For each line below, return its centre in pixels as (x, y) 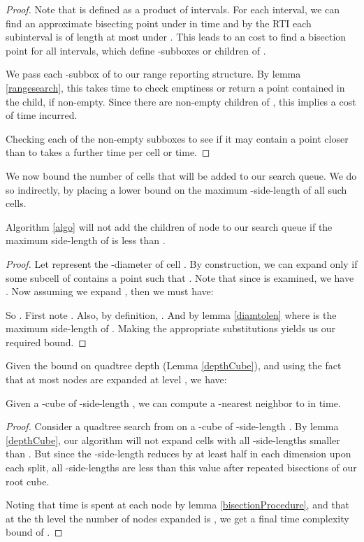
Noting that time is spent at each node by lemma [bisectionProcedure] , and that (178, 505)
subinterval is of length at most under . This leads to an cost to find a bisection (176, 37)
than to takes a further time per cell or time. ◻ (108, 152)
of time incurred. (42, 115)
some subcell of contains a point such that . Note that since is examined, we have (180, 277)
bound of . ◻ (34, 532)
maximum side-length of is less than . (86, 240)
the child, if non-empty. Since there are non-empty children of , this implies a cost (181, 101)
